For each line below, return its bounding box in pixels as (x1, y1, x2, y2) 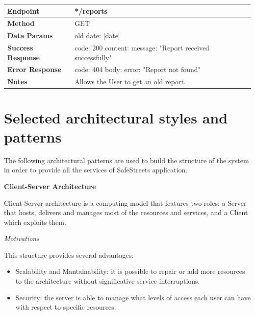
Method (7, 18, 35, 28)
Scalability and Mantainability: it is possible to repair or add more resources (15, 266, 245, 276)
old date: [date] (75, 30, 120, 41)
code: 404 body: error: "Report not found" (75, 64, 201, 74)
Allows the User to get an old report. (75, 76, 186, 87)
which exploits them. (4, 217, 66, 227)
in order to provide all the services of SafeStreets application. (4, 165, 188, 175)
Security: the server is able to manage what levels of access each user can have (15, 292, 251, 302)
